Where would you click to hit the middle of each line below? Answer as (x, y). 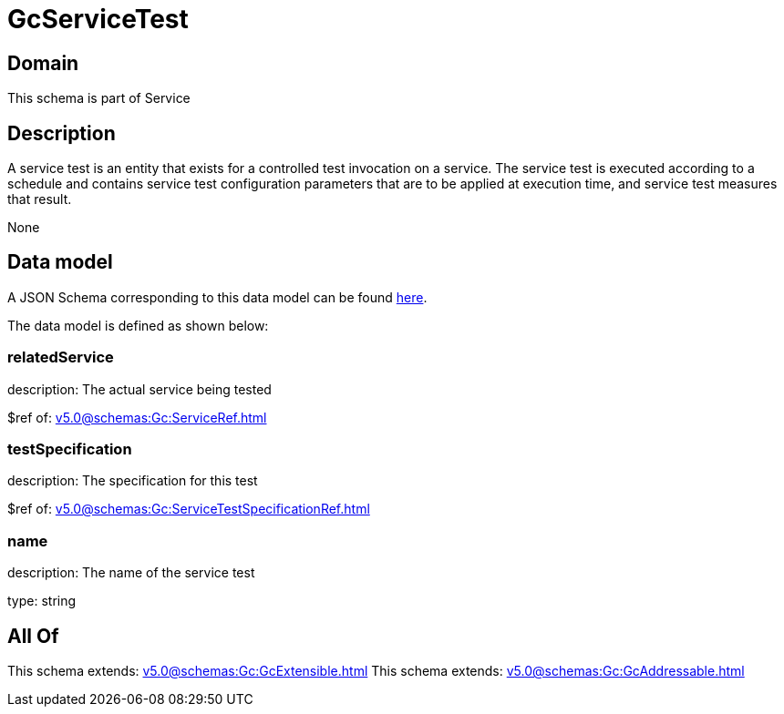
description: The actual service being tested (139, 389)
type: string (42, 601)
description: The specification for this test (133, 481)
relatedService (61, 357)
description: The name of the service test (131, 573)
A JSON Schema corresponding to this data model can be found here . (217, 297)
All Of (33, 636)
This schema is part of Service (99, 98)
